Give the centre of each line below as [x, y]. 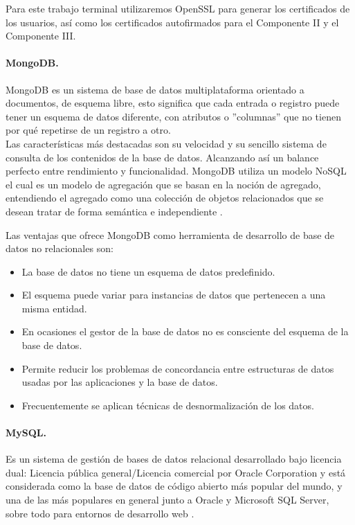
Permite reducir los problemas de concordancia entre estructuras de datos [178, 368]
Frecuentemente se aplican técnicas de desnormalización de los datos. [168, 405]
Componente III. [41, 36]
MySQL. [26, 433]
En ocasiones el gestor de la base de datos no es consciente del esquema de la [185, 331]
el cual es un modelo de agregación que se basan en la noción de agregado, [163, 184]
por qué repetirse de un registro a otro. [88, 130]
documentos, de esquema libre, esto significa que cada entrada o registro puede [173, 103]
